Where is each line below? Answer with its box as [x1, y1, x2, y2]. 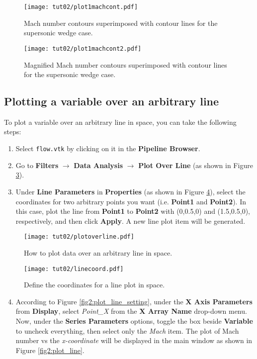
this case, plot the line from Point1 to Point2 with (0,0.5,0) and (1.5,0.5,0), [15, 206, 250, 216]
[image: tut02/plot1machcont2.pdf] [24, 45, 142, 52]
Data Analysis [74, 160, 123, 170]
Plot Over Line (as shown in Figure [138, 160, 253, 170]
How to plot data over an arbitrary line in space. [24, 247, 172, 258]
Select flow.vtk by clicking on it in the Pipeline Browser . [15, 143, 200, 154]
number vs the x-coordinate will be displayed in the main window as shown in [15, 335, 253, 346]
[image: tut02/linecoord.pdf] [24, 265, 124, 272]
